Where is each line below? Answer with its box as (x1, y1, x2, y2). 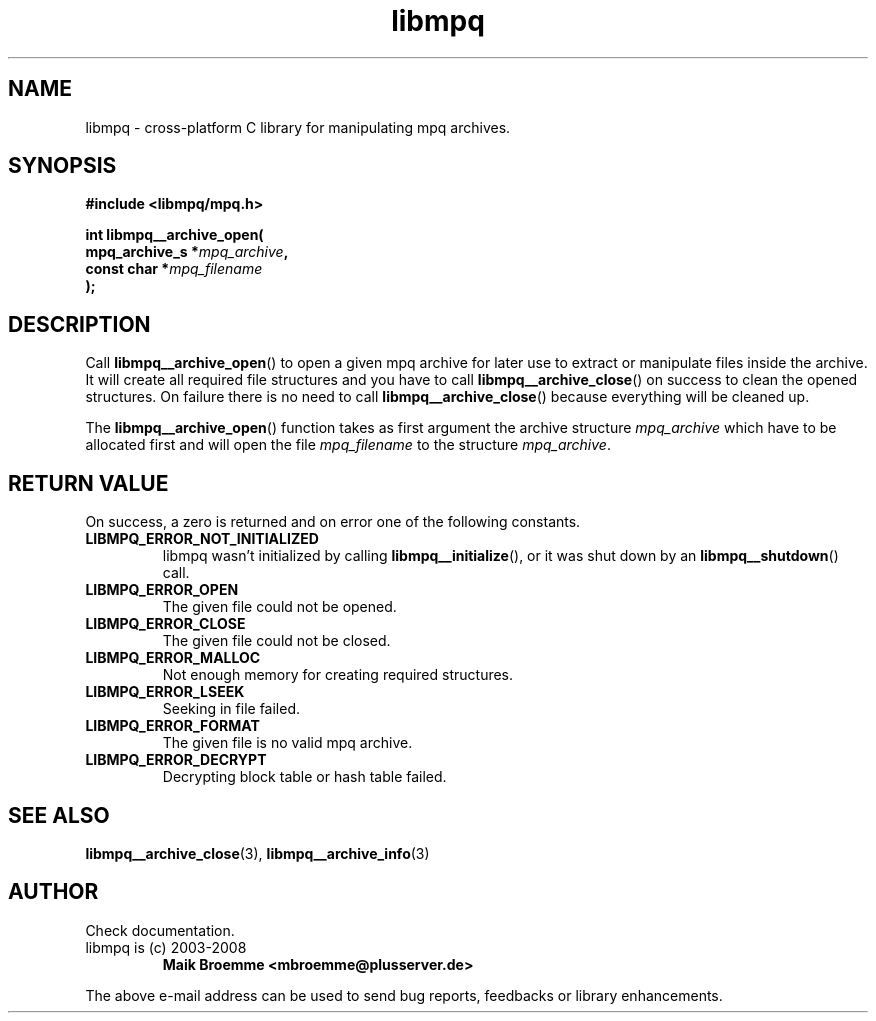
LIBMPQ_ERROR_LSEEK (85, 683, 245, 701)
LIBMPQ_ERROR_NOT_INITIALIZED (85, 530, 319, 548)
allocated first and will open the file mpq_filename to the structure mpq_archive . (85, 436, 611, 454)
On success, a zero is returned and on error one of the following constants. (85, 513, 581, 531)
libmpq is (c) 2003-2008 (85, 938, 247, 956)
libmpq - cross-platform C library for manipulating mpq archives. (85, 118, 511, 136)
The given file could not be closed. (162, 632, 391, 650)
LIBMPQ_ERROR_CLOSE (85, 615, 246, 633)
